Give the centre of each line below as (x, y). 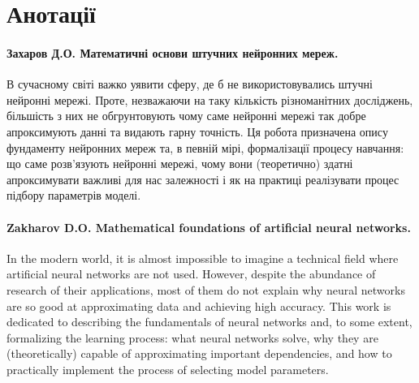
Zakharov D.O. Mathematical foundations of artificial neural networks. (209, 227)
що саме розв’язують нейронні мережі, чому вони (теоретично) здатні (180, 164)
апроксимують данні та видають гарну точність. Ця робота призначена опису (197, 131)
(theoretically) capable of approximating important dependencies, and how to (199, 353)
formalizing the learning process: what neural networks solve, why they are (192, 337)
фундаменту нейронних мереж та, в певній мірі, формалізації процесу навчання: (205, 147)
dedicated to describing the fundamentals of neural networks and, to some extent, (209, 322)
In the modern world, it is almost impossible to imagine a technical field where (203, 258)
